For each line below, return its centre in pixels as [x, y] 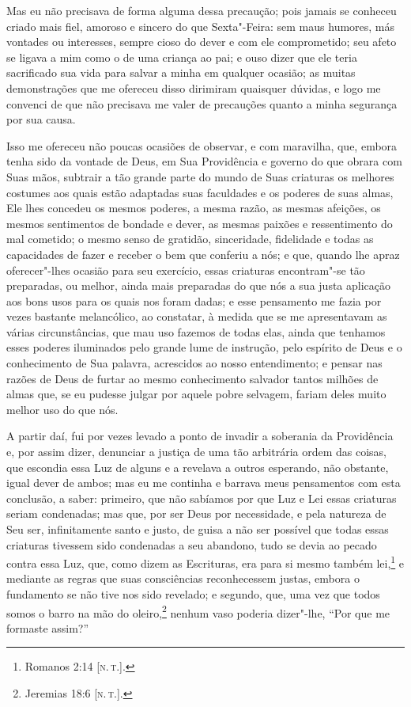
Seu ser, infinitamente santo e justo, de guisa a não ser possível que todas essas [198, 529]
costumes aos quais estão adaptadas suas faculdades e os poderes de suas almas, [200, 192]
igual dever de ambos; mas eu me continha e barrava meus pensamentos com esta [204, 483]
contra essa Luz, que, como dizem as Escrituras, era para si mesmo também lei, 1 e [205, 562]
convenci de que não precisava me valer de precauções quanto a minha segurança [202, 103]
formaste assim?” [48, 627]
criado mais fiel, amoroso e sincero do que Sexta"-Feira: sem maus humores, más [201, 26]
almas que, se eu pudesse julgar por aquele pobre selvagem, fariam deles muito [196, 394]
